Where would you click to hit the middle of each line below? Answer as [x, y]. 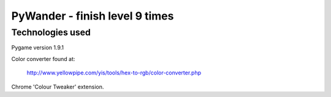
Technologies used [51, 32]
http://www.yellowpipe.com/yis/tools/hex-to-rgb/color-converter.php [114, 73]
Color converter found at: [43, 59]
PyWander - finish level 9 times [93, 16]
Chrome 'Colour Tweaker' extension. [58, 87]
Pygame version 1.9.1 [38, 48]
